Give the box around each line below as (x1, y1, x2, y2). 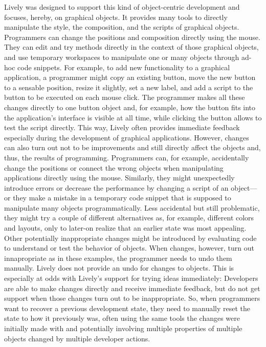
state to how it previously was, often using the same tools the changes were (4, 313, 240, 323)
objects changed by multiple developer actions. (4, 333, 150, 343)
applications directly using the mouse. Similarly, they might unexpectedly (4, 172, 235, 183)
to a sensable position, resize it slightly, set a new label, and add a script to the (4, 81, 253, 92)
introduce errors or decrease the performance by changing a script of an (4, 182, 229, 193)
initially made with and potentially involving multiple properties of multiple (4, 323, 242, 333)
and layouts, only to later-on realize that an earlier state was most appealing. (4, 222, 247, 233)
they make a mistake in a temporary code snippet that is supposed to (13, 192, 231, 203)
